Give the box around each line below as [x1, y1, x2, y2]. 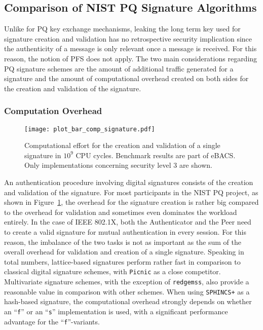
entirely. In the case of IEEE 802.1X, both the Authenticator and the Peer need [4, 216, 251, 227]
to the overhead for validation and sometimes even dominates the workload [4, 206, 237, 217]
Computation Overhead [4, 104, 102, 117]
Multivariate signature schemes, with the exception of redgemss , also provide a [4, 276, 249, 287]
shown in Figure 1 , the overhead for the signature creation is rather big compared [4, 197, 259, 207]
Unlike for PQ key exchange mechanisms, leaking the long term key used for [4, 23, 241, 34]
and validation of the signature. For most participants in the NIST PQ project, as [4, 187, 258, 197]
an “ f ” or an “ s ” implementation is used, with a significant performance [4, 306, 228, 316]
